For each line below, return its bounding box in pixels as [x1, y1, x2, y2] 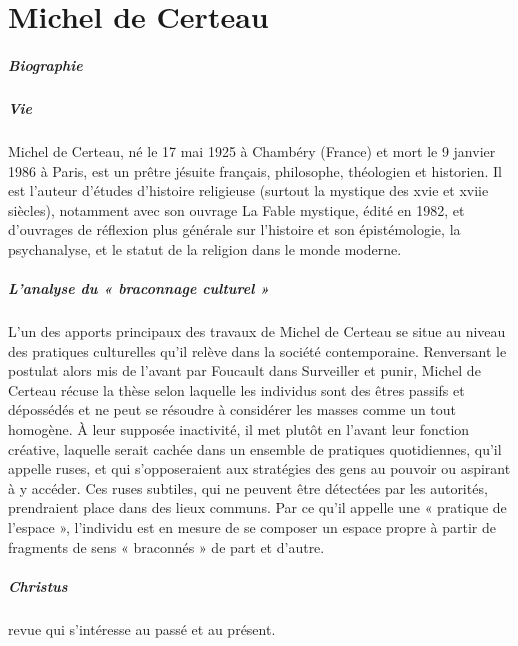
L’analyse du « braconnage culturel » [8, 278, 270, 299]
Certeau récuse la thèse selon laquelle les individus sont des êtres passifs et [8, 379, 465, 400]
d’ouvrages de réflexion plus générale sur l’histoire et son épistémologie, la [8, 219, 461, 240]
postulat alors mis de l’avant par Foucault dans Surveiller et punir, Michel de [8, 360, 481, 381]
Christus [8, 575, 68, 596]
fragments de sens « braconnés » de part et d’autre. [8, 536, 325, 557]
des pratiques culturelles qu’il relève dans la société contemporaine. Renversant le [8, 340, 507, 361]
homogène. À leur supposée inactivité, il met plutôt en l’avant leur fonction [8, 419, 470, 439]
